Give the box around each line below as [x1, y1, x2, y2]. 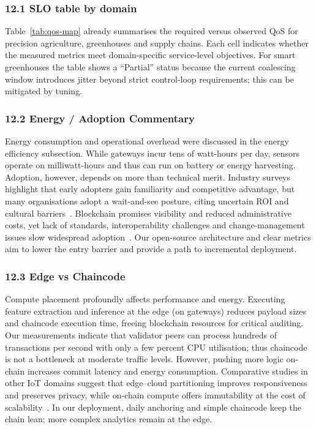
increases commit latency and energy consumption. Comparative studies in [27, 364, 308, 377]
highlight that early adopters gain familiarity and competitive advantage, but [5, 182, 295, 195]
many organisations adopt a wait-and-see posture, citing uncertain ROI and [5, 194, 289, 207]
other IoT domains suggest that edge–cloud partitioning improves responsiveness [5, 376, 307, 389]
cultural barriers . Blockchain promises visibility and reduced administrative [5, 206, 292, 219]
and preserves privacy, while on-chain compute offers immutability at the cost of [5, 388, 306, 401]
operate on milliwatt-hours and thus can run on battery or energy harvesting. [5, 159, 296, 171]
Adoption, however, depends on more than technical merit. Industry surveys [5, 170, 291, 183]
